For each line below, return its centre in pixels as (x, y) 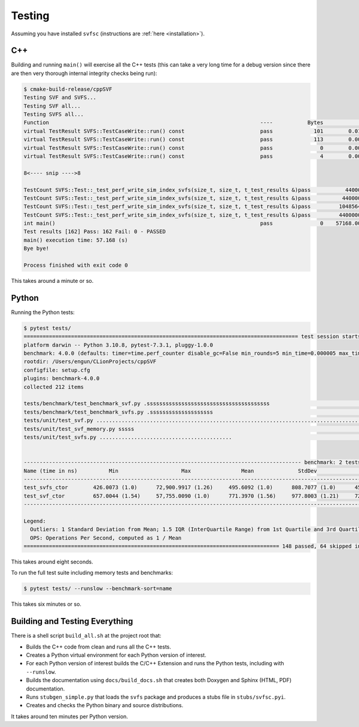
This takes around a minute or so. (52, 281)
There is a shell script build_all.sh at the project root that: (86, 636)
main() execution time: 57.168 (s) (76, 240)
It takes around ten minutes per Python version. (70, 716)
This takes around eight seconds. (52, 562)
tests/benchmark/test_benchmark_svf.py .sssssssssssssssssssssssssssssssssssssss (147, 404)
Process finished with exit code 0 (76, 266)
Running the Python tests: (43, 312)
